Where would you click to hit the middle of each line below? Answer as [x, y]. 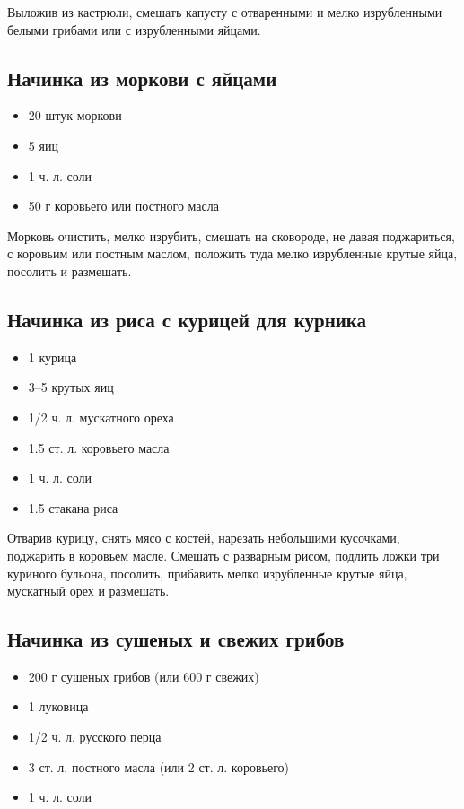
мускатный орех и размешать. [88, 591]
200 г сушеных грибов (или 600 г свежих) [144, 676]
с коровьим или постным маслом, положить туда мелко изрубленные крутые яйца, [232, 253]
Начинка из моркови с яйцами [142, 78]
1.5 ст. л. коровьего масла [99, 447]
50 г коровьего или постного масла [123, 206]
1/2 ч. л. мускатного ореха [101, 417]
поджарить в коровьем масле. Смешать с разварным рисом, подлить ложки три [223, 555]
